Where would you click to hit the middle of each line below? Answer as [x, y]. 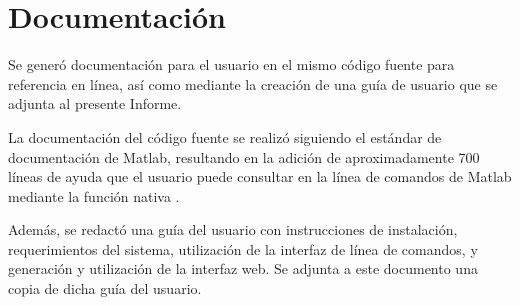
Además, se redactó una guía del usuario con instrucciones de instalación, [233, 229]
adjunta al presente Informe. [95, 103]
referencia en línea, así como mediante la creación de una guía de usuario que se [253, 83]
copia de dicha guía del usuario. [105, 288]
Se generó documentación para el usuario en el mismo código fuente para [231, 64]
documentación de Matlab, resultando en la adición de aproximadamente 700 [244, 156]
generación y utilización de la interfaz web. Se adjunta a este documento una [243, 268]
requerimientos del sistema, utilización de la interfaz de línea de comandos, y [243, 248]
